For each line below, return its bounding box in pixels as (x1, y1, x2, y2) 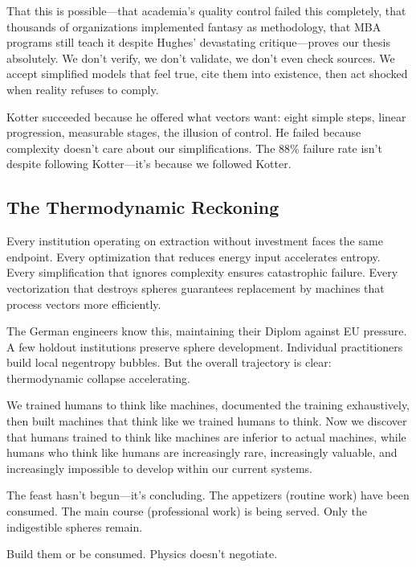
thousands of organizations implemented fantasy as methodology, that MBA (6, 18, 381, 35)
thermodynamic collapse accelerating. (6, 369, 190, 386)
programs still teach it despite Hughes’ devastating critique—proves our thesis (6, 34, 390, 51)
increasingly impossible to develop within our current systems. (6, 459, 312, 476)
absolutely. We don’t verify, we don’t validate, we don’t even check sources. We (6, 49, 395, 66)
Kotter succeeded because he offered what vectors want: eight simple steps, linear (6, 108, 406, 125)
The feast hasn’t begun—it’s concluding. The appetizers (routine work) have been (6, 487, 410, 503)
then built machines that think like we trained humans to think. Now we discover (6, 413, 407, 429)
